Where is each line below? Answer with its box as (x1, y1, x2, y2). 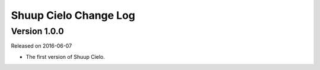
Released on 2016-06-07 (11, 42, 72, 49)
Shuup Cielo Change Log (11, 9, 136, 22)
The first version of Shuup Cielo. (25, 53, 105, 60)
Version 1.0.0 (11, 26, 65, 36)
